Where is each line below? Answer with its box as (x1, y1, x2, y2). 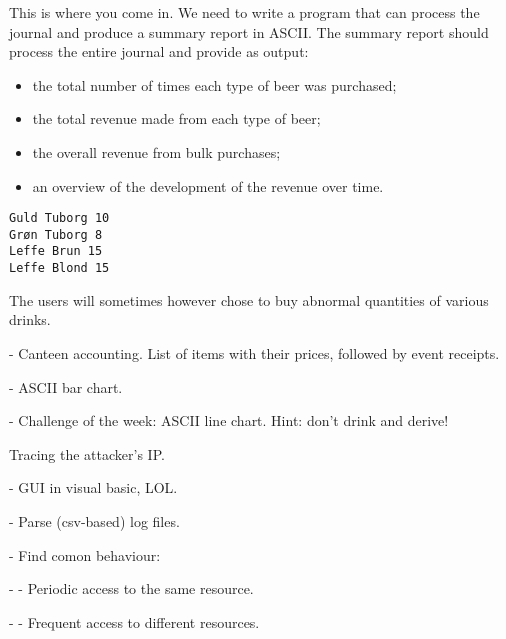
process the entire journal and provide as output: (9, 41, 309, 62)
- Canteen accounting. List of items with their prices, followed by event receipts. (9, 342, 500, 363)
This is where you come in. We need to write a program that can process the (9, 2, 480, 22)
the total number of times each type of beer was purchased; (32, 74, 397, 95)
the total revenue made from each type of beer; (32, 108, 321, 129)
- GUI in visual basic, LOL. (9, 477, 178, 498)
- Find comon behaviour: (9, 544, 161, 565)
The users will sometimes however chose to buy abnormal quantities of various (9, 289, 489, 310)
